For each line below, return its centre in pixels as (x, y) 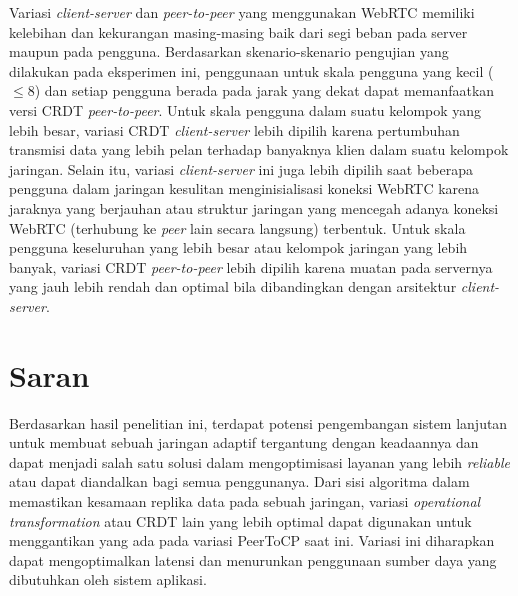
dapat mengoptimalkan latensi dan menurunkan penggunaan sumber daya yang (253, 559)
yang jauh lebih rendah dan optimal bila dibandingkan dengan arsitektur (233, 286)
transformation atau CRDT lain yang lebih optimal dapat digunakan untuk (240, 520)
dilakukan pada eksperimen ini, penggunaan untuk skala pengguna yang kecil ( (251, 70)
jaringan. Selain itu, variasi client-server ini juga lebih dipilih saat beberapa (241, 168)
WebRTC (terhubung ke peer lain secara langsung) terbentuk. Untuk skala (237, 227)
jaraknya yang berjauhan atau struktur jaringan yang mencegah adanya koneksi (254, 207)
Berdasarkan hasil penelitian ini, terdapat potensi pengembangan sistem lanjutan (258, 422)
